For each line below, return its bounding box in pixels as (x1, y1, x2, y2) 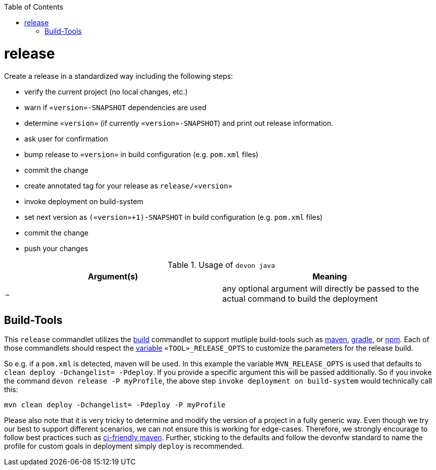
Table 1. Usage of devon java (167, 259, 275, 270)
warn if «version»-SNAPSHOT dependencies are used (24, 103, 207, 112)
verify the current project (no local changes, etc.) (24, 87, 188, 96)
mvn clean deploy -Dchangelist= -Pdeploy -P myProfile (4, 401, 226, 409)
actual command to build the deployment (222, 293, 378, 304)
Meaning (312, 271, 347, 281)
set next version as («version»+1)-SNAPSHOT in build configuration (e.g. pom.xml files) (24, 212, 323, 221)
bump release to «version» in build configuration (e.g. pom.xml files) (24, 150, 259, 159)
